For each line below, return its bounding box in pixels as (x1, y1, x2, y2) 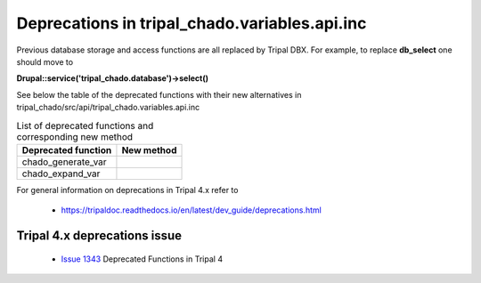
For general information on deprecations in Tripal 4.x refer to (16, 184, 239, 195)
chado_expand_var (21, 167, 101, 180)
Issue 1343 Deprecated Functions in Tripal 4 (61, 254, 223, 264)
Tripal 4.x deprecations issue (16, 228, 183, 244)
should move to (16, 56, 74, 67)
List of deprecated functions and (16, 119, 154, 132)
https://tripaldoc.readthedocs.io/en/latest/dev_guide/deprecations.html (61, 205, 322, 215)
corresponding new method (16, 130, 134, 142)
